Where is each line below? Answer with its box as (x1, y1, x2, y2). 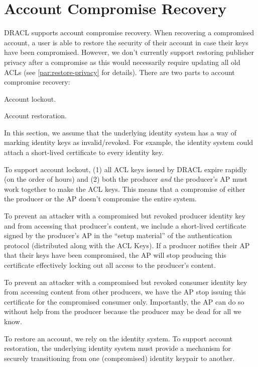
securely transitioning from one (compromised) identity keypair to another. (4, 352, 235, 363)
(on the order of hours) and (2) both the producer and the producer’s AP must (4, 174, 247, 184)
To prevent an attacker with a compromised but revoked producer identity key (4, 210, 245, 221)
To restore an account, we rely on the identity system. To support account (4, 333, 233, 343)
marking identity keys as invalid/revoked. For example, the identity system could (4, 137, 253, 148)
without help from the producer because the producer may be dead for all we (4, 306, 241, 317)
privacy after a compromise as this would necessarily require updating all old (4, 56, 240, 67)
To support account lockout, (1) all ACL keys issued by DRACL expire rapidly (4, 164, 247, 174)
